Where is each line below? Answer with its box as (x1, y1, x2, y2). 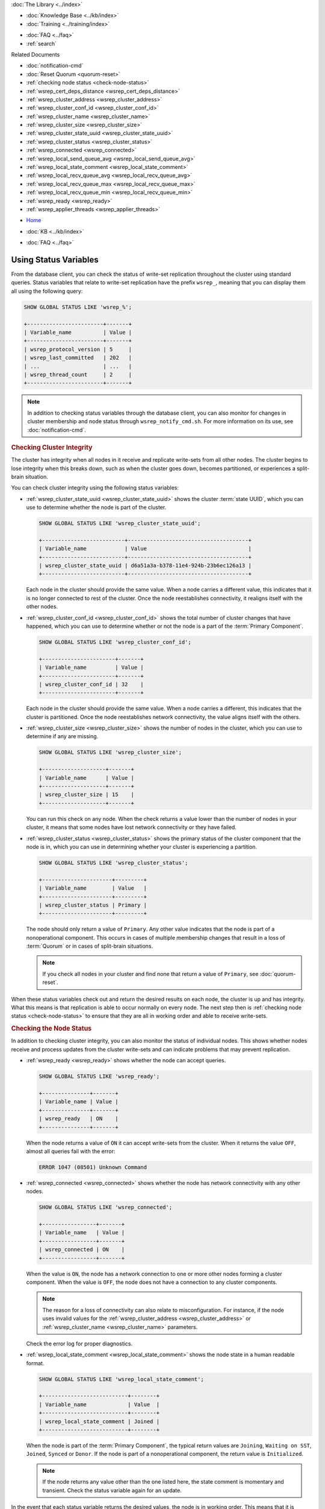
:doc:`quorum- (259, 970, 296, 977)
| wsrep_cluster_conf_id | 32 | (39, 681, 144, 688)
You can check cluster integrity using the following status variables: (11, 484, 179, 491)
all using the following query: (11, 287, 83, 295)
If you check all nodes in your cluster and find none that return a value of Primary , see (42, 970, 259, 977)
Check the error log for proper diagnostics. (26, 1340, 133, 1347)
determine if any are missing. (26, 733, 99, 740)
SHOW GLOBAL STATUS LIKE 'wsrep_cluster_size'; (39, 749, 182, 756)
